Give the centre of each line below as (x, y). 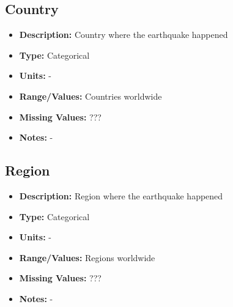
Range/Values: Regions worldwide (87, 257)
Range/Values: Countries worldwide (91, 96)
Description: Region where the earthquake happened (121, 195)
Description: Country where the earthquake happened (124, 35)
